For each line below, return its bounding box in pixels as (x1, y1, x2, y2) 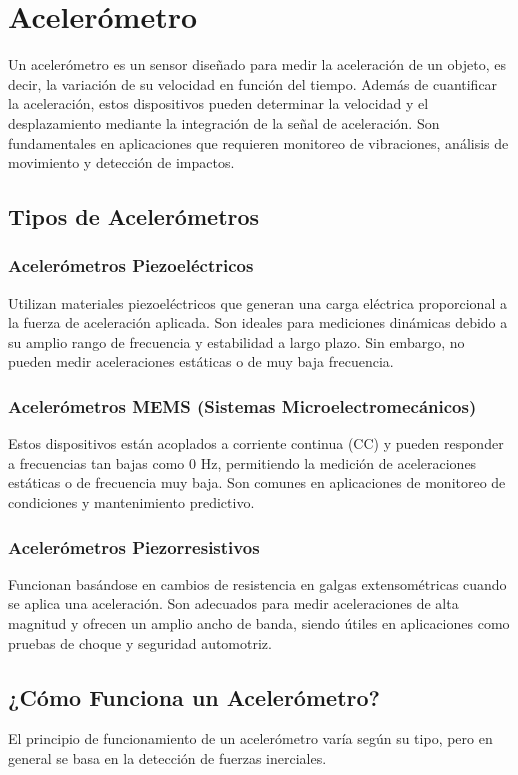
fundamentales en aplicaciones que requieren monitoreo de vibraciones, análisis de (8, 132, 509, 153)
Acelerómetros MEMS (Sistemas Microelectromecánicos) (8, 393, 477, 418)
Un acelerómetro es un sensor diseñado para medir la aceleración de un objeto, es (8, 54, 506, 75)
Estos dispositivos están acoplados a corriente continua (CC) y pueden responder (8, 433, 504, 454)
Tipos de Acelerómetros (8, 201, 260, 232)
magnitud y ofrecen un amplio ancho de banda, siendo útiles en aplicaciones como (8, 613, 510, 634)
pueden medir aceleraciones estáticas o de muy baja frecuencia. (8, 351, 394, 372)
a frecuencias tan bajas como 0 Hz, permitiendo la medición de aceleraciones (8, 452, 477, 473)
